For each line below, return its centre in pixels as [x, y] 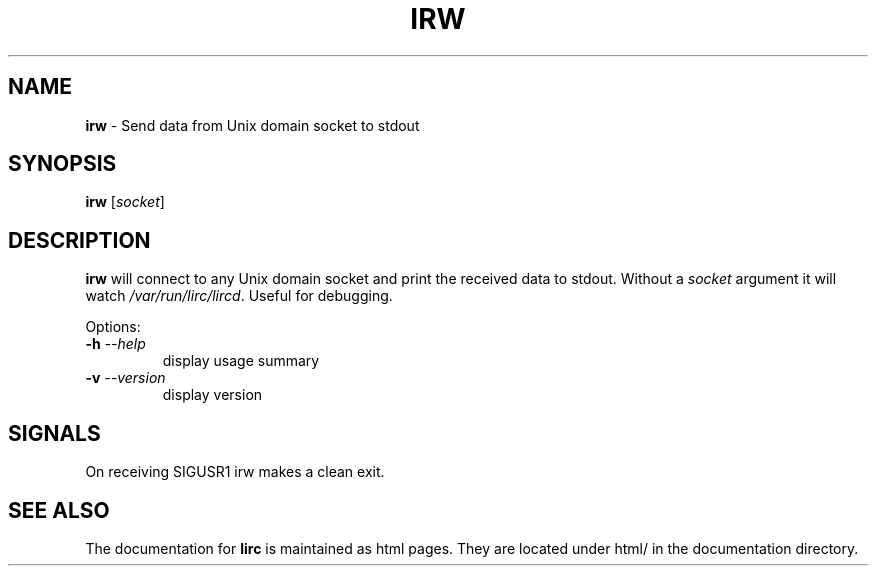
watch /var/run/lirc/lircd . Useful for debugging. [239, 296]
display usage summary [241, 361]
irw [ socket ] [125, 202]
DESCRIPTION [79, 240]
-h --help [115, 344]
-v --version [125, 378]
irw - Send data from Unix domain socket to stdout [252, 125]
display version [212, 395]
